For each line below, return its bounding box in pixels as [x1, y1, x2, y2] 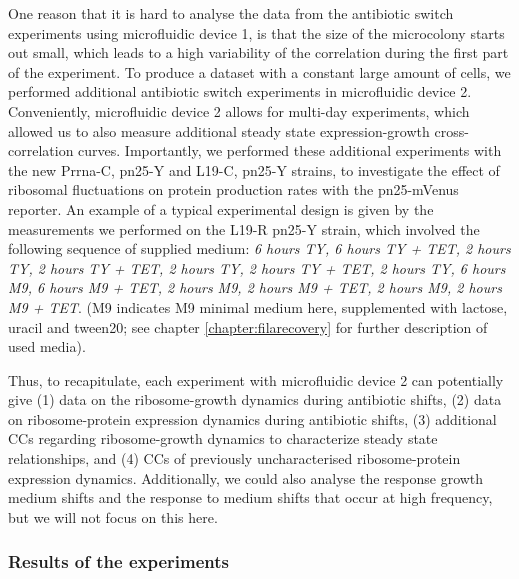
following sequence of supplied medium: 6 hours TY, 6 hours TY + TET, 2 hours [8, 238, 511, 259]
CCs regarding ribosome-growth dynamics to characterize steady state [8, 428, 438, 449]
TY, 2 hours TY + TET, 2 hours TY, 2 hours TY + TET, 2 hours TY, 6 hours [8, 257, 506, 278]
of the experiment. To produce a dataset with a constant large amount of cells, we [8, 61, 511, 82]
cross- [434, 120, 469, 141]
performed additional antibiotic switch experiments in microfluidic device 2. [8, 81, 472, 102]
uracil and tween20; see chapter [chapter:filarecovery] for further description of [8, 316, 488, 337]
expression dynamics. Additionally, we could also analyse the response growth [8, 467, 484, 488]
